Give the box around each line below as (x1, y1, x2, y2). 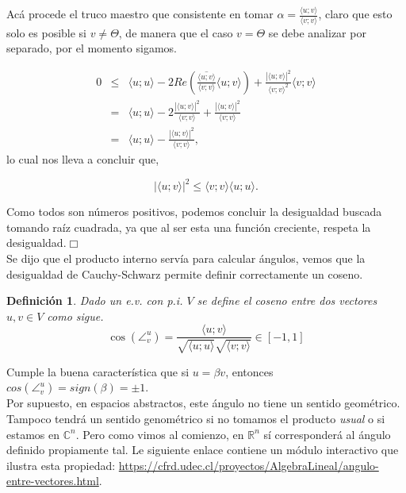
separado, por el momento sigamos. (6, 40, 177, 56)
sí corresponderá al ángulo (263, 426, 391, 442)
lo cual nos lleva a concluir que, (6, 151, 159, 168)
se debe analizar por (268, 24, 366, 40)
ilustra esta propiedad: (6, 456, 116, 473)
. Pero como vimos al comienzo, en (75, 426, 244, 442)
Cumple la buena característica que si (6, 363, 190, 379)
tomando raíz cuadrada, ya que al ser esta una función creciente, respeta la (6, 218, 371, 235)
